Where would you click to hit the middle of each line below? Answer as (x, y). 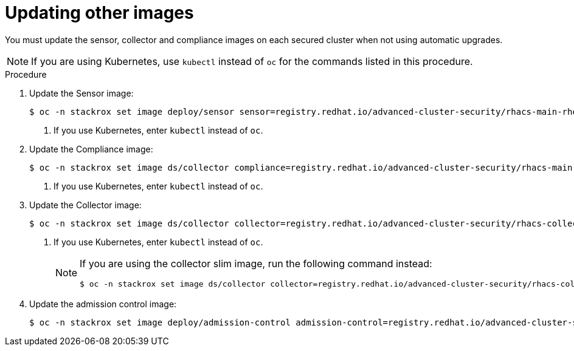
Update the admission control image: (103, 304)
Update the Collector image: (85, 205)
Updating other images (99, 13)
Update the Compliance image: (91, 149)
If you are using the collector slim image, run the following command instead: (256, 263)
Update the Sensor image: (81, 93)
